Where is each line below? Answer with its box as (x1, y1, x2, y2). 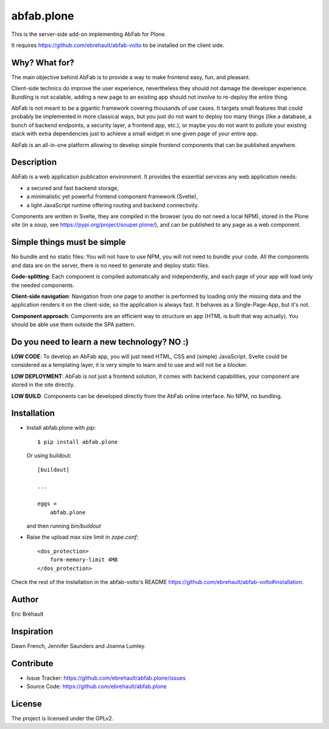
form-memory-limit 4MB (49, 557, 118, 563)
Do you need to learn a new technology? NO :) (11, 336, 189, 347)
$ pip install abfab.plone (37, 438, 118, 445)
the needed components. (11, 281, 74, 289)
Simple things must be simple (11, 237, 126, 247)
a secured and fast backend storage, (26, 184, 119, 191)
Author (11, 594, 39, 605)
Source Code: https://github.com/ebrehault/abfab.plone (26, 683, 167, 690)
